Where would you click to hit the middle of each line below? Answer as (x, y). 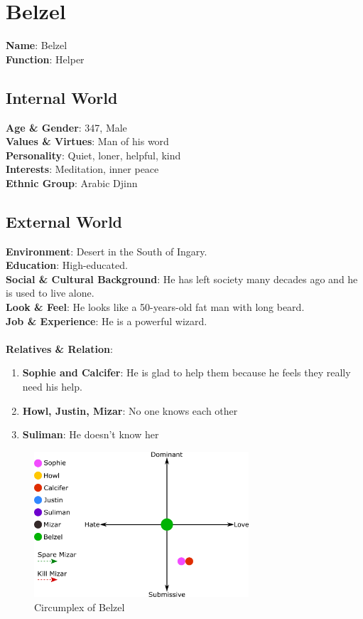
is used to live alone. (50, 293)
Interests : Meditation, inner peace (82, 169)
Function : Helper (45, 59)
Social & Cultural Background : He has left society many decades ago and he (182, 279)
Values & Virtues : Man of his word (87, 141)
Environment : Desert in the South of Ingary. (107, 251)
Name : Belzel (37, 45)
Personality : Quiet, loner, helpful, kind (93, 155)
